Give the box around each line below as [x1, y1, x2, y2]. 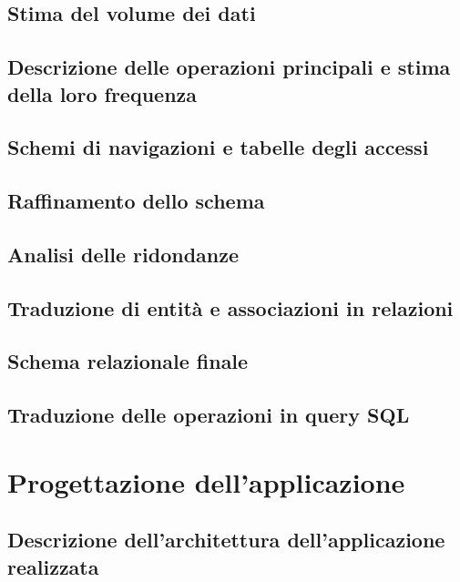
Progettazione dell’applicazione [7, 463, 405, 500]
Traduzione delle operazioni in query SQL [7, 401, 410, 429]
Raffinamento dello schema [7, 187, 265, 215]
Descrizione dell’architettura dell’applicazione [7, 526, 445, 554]
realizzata [7, 552, 99, 580]
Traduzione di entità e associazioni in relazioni [7, 293, 454, 322]
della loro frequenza [7, 79, 198, 107]
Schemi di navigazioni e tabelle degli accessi [7, 133, 429, 161]
